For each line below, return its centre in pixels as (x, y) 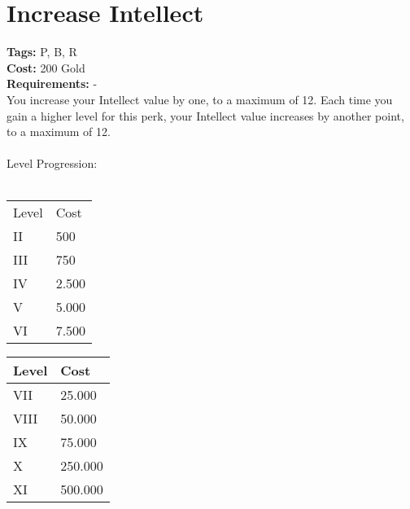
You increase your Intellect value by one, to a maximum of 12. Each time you (200, 99)
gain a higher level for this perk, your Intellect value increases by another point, (205, 115)
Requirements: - (52, 83)
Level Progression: (52, 163)
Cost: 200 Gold (46, 67)
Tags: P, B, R (42, 52)
